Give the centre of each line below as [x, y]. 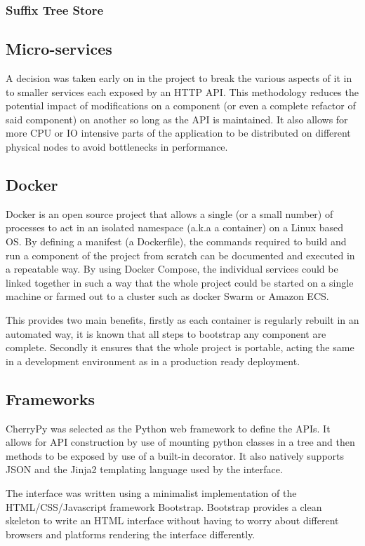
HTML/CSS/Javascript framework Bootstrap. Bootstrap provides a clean [164, 506]
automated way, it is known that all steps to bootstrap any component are [166, 333]
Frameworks [51, 398]
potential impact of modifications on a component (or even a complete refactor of [181, 105]
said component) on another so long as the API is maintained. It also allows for [177, 119]
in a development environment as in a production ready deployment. [153, 361]
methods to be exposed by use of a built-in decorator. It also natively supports [175, 455]
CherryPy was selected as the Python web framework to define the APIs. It [168, 428]
